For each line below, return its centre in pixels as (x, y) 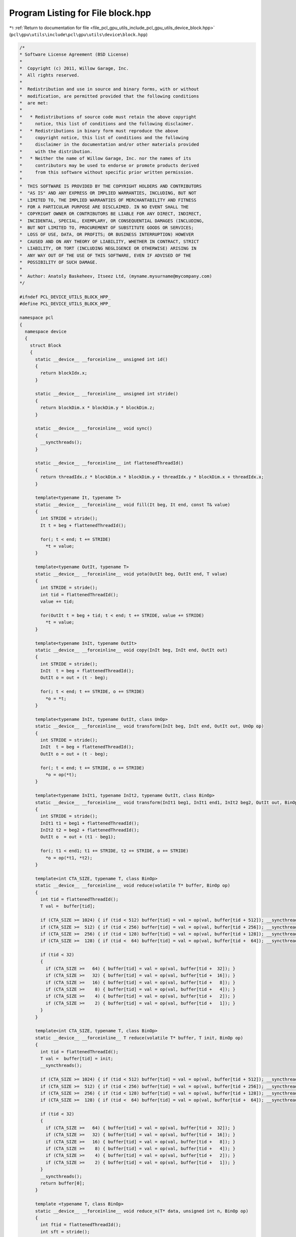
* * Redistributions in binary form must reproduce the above (99, 131)
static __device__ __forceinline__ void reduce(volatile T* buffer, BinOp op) (133, 885)
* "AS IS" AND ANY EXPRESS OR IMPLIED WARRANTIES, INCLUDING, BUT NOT (108, 193)
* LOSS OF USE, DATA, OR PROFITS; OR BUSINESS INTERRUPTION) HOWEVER (107, 235)
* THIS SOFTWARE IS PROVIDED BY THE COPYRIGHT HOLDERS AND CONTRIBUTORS (111, 186)
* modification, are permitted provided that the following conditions (109, 96)
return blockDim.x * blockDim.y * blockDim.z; (97, 408)
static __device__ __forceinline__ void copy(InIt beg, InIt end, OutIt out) (131, 650)
